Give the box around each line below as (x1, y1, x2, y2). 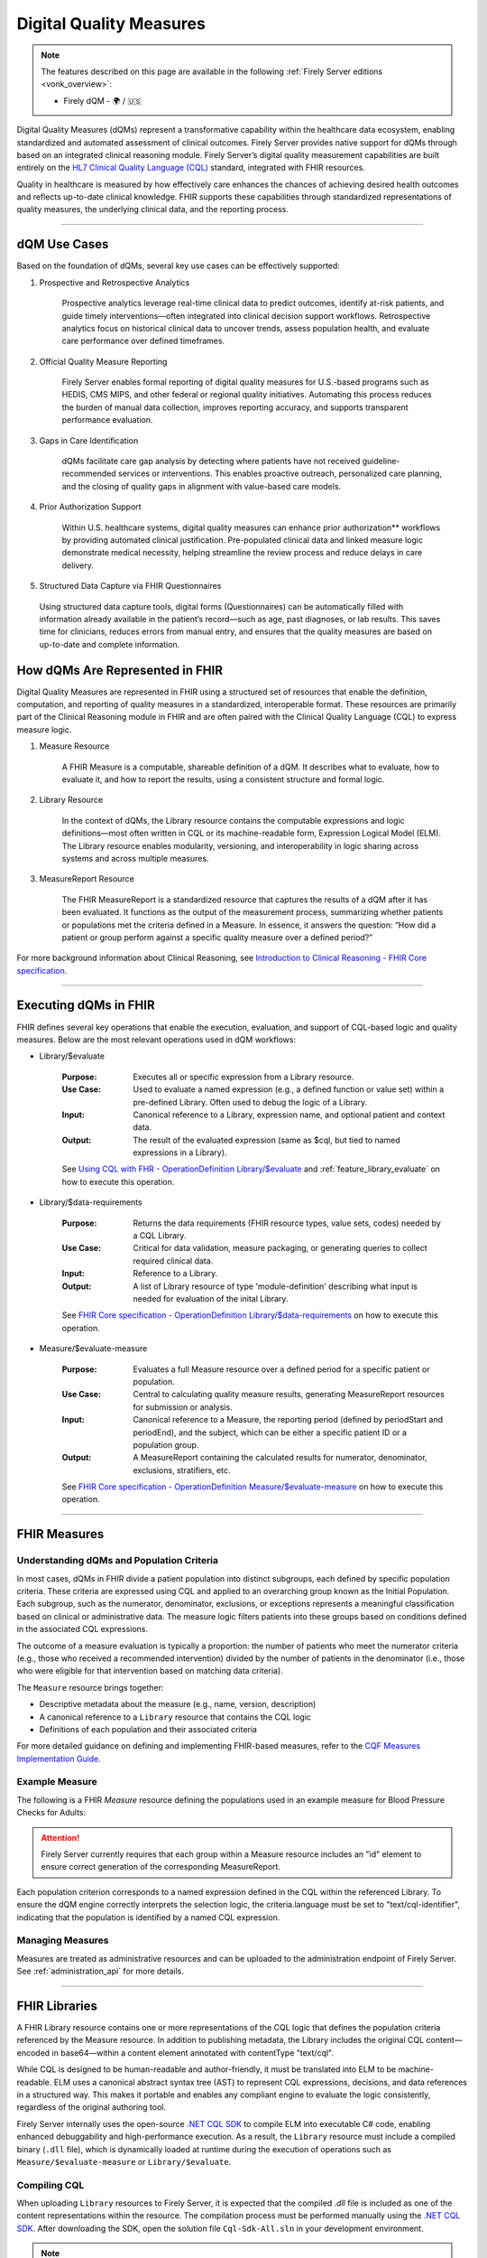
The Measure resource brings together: (16, 1682, 164, 1693)
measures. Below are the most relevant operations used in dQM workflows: (16, 1034, 297, 1045)
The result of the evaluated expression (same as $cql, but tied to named (133, 1134, 400, 1145)
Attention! (41, 1832, 80, 1843)
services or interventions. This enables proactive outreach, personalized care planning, (117, 468, 442, 479)
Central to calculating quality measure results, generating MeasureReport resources (133, 1389, 446, 1400)
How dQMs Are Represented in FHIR (16, 662, 223, 677)
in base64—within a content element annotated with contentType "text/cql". (51, 2047, 334, 2058)
